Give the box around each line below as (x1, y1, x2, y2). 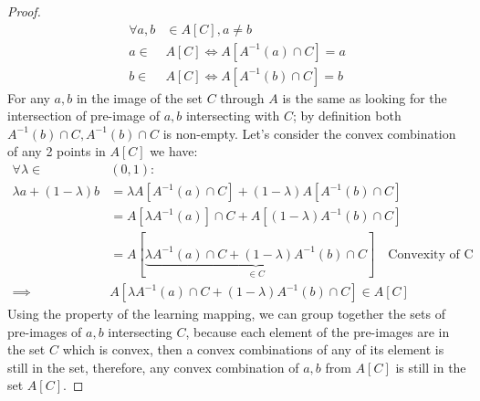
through (220, 88, 265, 107)
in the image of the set (76, 88, 203, 107)
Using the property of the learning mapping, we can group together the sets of (7, 304, 445, 323)
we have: (150, 142, 198, 161)
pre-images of (7, 322, 82, 341)
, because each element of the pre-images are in (185, 322, 450, 341)
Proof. (7, 2, 41, 20)
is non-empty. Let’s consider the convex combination (162, 123, 456, 142)
